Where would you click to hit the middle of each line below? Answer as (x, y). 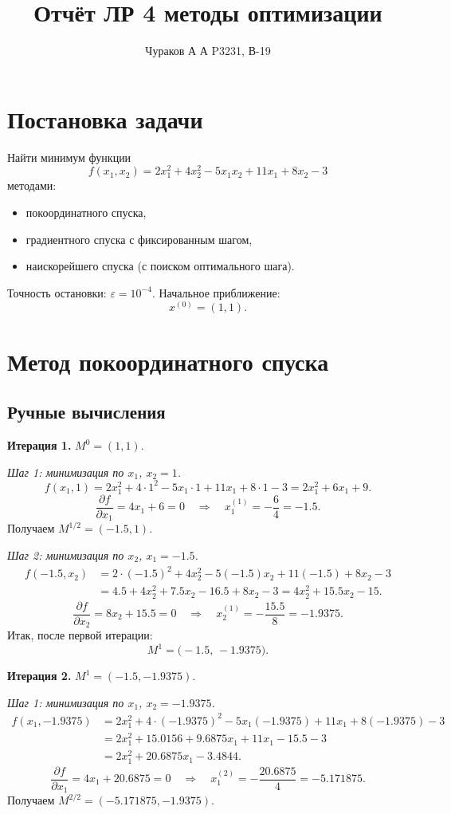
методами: (32, 185)
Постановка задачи (105, 118)
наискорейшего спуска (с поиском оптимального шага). (160, 266)
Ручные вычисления (86, 412)
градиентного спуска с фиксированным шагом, (139, 239)
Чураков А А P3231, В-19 (208, 51)
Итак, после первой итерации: (80, 635)
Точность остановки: (57, 292)
